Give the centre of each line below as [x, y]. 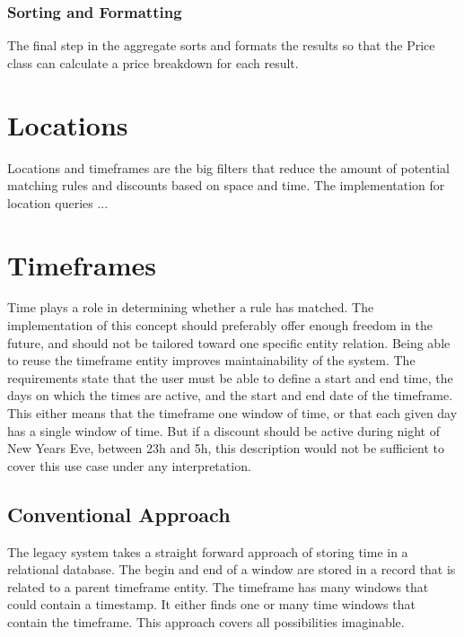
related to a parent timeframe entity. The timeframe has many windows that [218, 586]
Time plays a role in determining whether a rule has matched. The [191, 307]
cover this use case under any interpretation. [129, 465]
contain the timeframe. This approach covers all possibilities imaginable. [206, 621]
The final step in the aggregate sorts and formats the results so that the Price [221, 45]
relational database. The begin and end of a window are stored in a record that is [232, 569]
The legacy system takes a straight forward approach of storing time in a [208, 551]
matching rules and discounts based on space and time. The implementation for [226, 185]
